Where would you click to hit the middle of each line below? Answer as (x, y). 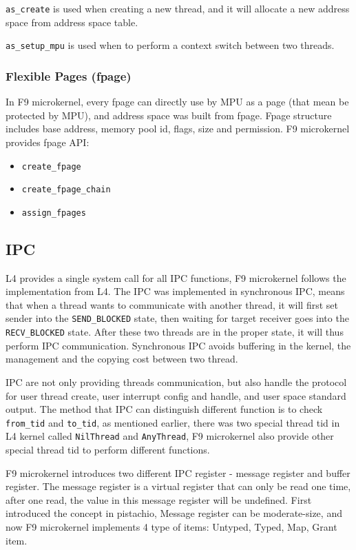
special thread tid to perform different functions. (108, 450)
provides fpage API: (48, 142)
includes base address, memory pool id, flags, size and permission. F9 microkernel (178, 129)
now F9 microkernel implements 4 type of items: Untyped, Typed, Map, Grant (171, 527)
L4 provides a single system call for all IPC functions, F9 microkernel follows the (176, 277)
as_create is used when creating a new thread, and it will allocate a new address (178, 8)
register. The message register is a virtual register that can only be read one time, (178, 486)
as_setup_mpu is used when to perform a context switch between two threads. (170, 45)
